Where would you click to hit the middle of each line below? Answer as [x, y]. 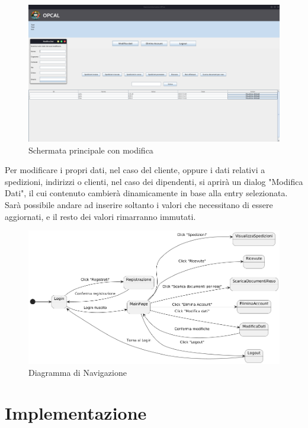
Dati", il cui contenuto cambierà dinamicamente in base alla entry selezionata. [146, 193]
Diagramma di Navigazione [78, 372]
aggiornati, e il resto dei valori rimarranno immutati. [100, 216]
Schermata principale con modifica [91, 150]
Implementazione [76, 413]
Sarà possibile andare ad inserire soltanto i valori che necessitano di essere [139, 205]
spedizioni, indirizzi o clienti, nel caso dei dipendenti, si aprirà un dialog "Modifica [154, 181]
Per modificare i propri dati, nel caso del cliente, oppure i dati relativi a [135, 170]
